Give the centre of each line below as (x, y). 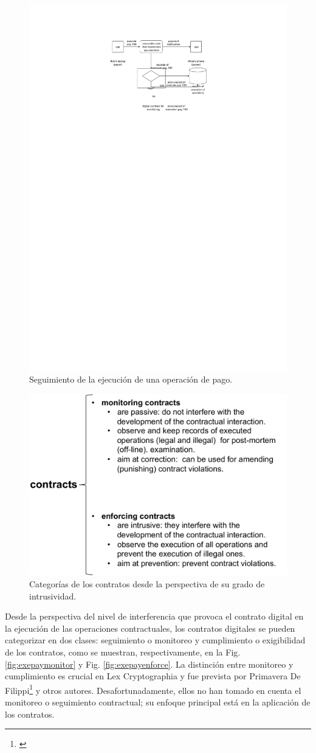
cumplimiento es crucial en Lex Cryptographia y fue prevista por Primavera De (153, 676)
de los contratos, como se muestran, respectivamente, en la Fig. (123, 652)
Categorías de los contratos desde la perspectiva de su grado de (147, 584)
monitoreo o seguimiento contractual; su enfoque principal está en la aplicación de (158, 702)
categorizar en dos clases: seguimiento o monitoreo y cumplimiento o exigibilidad (155, 640)
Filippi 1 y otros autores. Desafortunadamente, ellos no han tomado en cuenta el (153, 689)
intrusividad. (53, 596)
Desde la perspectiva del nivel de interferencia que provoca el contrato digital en (154, 616)
